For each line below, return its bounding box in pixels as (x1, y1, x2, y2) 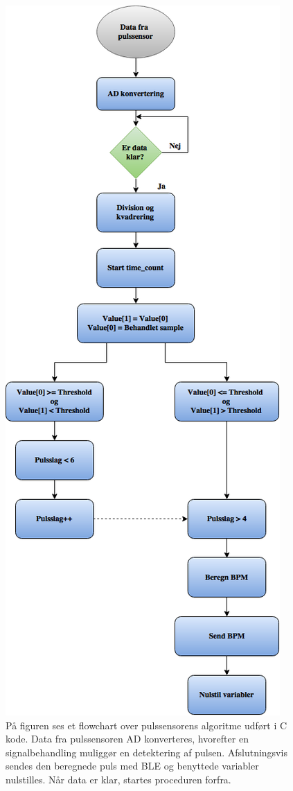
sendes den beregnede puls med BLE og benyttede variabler (6, 758, 259, 773)
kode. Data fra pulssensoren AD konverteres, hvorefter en (6, 731, 249, 746)
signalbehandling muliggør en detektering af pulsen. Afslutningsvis (6, 745, 287, 759)
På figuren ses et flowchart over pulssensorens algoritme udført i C (6, 718, 287, 732)
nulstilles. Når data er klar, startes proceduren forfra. (6, 772, 231, 786)
